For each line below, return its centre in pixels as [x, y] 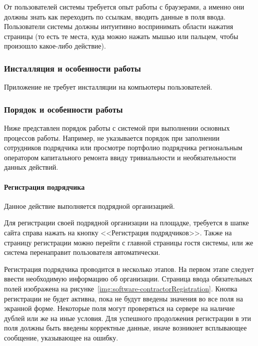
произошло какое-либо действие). [55, 46]
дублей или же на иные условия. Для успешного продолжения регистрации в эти [127, 318]
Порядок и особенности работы [63, 109]
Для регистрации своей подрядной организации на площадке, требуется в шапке [126, 223]
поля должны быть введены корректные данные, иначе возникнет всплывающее [125, 328]
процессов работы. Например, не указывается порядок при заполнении [112, 137]
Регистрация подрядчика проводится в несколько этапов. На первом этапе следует [129, 269]
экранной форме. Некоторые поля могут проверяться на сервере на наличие [119, 308]
